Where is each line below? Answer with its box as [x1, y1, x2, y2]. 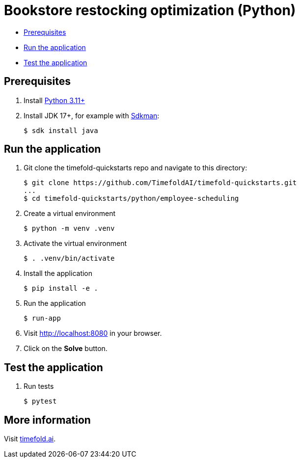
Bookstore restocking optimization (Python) [4, 2, 296, 19]
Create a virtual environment [24, 209, 116, 218]
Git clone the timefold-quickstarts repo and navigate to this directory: [24, 163, 247, 172]
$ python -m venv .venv [24, 224, 115, 233]
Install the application [24, 269, 93, 278]
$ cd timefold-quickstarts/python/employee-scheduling [24, 194, 239, 203]
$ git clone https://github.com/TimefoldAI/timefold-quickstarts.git [24, 179, 297, 187]
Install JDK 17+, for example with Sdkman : [24, 111, 160, 120]
